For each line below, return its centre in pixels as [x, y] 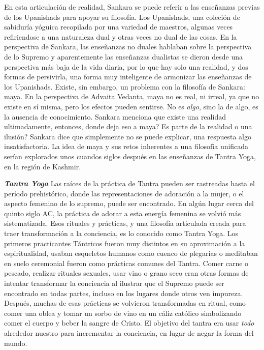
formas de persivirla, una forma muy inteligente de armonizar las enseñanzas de [128, 77]
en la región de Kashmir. [43, 166]
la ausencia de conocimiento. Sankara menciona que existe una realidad [115, 116]
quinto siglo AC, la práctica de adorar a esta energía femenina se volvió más [123, 213]
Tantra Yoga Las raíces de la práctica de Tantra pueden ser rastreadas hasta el [129, 183]
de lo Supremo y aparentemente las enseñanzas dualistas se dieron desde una [124, 56]
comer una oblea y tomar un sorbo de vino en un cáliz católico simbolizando [123, 313]
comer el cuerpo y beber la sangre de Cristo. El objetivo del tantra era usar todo [129, 323]
